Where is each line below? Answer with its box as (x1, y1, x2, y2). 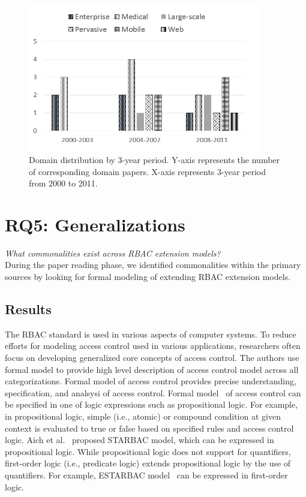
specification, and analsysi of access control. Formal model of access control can (5, 386, 301, 399)
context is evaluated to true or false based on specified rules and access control (5, 421, 294, 434)
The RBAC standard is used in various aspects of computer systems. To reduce (5, 327, 296, 340)
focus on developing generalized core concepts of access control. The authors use (5, 351, 299, 364)
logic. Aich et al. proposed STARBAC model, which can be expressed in (5, 433, 274, 446)
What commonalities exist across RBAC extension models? (5, 246, 221, 259)
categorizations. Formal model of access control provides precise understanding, (5, 375, 296, 387)
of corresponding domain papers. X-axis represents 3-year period (29, 165, 266, 177)
